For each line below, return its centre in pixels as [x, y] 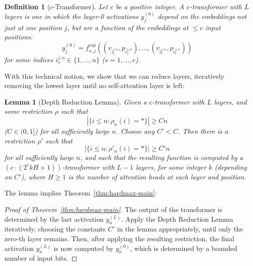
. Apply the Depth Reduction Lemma [177, 219]
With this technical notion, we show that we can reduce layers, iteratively [115, 76]
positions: [19, 37]
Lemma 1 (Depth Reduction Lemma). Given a [76, 101]
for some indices [29, 60]
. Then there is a [203, 131]
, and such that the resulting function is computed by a [162, 157]
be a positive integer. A [150, 6]
